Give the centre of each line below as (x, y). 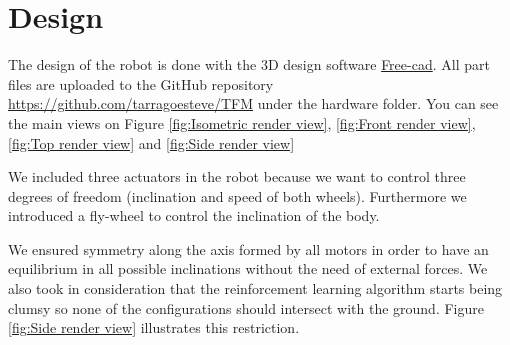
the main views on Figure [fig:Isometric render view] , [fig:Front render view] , (242, 122)
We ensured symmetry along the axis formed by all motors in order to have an (248, 248)
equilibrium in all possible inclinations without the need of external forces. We (248, 268)
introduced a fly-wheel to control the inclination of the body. (194, 215)
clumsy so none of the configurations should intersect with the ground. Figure (246, 307)
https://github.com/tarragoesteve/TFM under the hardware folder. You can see (253, 103)
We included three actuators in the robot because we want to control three (237, 176)
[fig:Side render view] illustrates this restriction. (154, 327)
